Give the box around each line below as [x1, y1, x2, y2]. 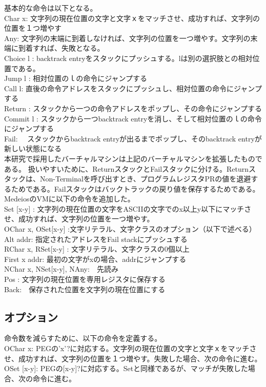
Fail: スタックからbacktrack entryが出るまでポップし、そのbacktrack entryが [4, 133, 262, 144]
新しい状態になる [4, 143, 62, 154]
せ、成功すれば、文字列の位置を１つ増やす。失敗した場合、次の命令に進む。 [4, 353, 262, 363]
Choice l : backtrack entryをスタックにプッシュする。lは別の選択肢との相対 [4, 52, 253, 63]
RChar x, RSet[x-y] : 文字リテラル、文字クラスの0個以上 [4, 243, 190, 254]
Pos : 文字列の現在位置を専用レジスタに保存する [4, 274, 166, 284]
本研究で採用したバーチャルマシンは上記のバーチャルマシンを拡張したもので [4, 153, 262, 164]
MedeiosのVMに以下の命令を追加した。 [4, 193, 135, 204]
